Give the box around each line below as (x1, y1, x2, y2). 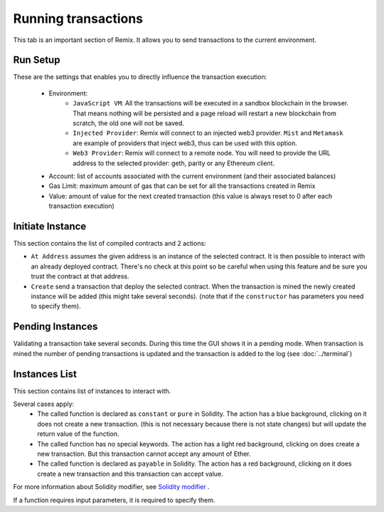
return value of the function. (37, 429, 120, 438)
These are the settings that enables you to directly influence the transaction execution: (13, 73, 267, 81)
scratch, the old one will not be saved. (73, 119, 185, 127)
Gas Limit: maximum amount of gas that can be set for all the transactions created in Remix (48, 182, 316, 190)
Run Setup (13, 54, 60, 66)
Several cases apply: (13, 399, 75, 408)
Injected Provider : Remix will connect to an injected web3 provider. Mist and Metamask (73, 129, 344, 137)
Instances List (13, 367, 78, 380)
